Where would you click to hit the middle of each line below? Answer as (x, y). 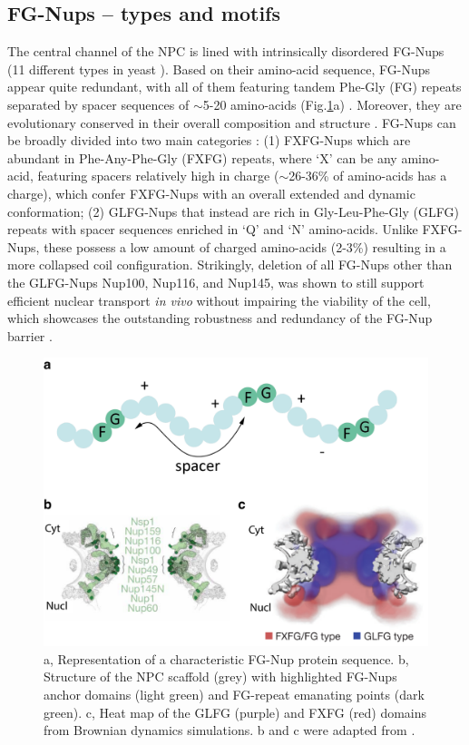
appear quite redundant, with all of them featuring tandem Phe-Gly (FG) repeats (234, 87)
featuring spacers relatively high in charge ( (158, 176)
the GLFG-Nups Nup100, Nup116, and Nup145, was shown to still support (216, 282)
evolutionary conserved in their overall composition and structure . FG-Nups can (232, 122)
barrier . (30, 335)
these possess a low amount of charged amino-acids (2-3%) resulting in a (245, 246)
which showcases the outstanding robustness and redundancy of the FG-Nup (220, 318)
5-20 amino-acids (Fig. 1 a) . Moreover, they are (332, 104)
